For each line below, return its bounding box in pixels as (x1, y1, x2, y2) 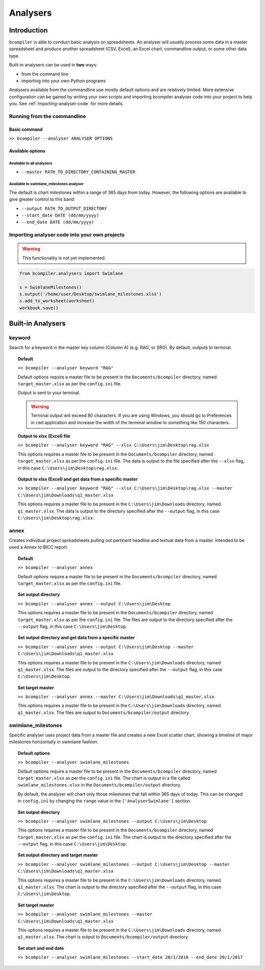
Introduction (9, 26, 48, 34)
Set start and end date (18, 945, 64, 951)
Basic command (9, 126, 43, 132)
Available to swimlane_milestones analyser (9, 182, 84, 187)
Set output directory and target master (18, 852, 98, 858)
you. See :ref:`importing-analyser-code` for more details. (9, 101, 124, 107)
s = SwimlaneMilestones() (19, 284, 82, 290)
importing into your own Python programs (21, 78, 106, 84)
